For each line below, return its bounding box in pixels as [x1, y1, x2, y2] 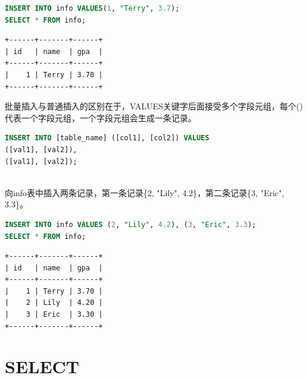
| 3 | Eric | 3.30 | [5, 310, 103, 319]
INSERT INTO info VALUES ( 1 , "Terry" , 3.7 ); [5, 4, 180, 12]
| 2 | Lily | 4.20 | [5, 298, 103, 307]
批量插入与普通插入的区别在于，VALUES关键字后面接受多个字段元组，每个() [5, 100, 303, 112]
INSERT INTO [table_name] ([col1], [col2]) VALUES [5, 134, 209, 143]
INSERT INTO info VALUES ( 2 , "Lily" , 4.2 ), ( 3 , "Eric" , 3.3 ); [5, 220, 256, 229]
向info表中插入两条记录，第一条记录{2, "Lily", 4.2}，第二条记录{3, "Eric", [5, 186, 284, 199]
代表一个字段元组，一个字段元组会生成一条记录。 [5, 111, 196, 124]
